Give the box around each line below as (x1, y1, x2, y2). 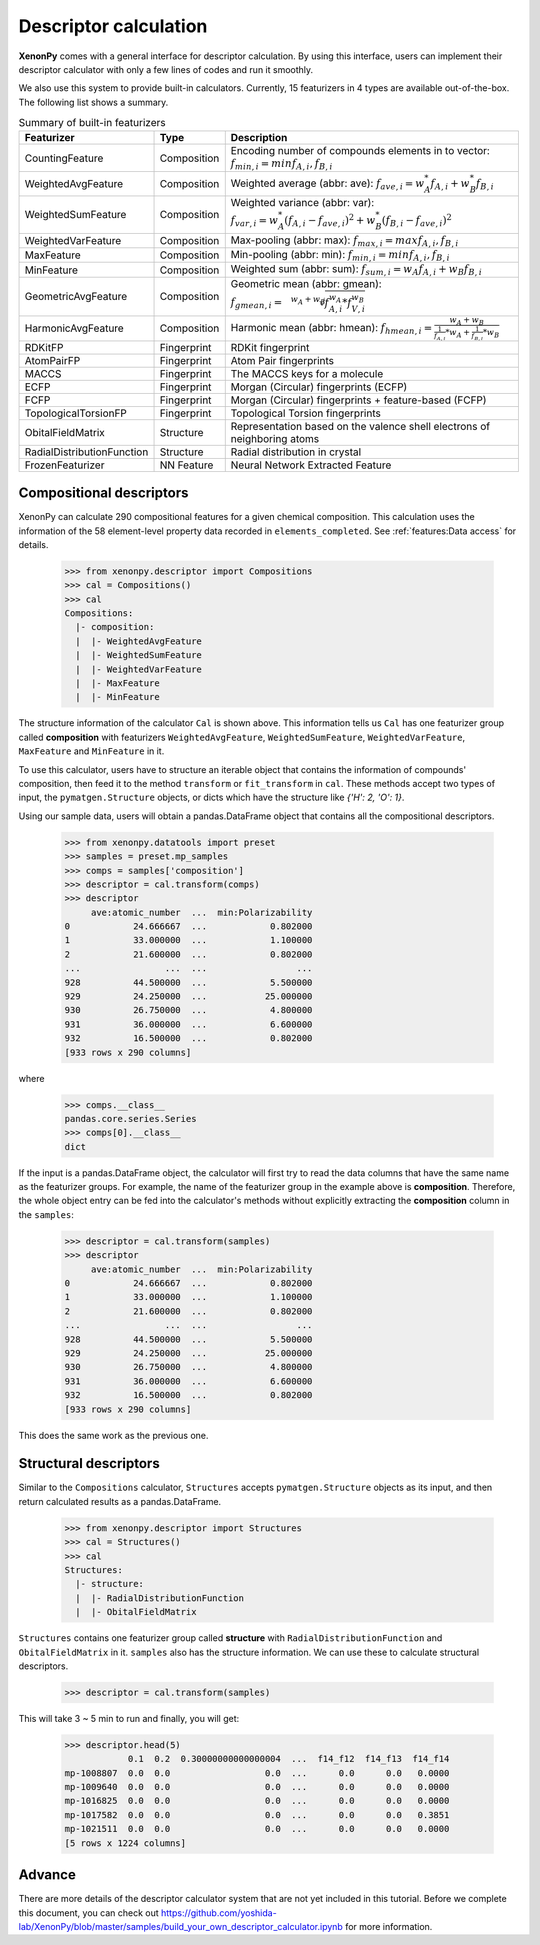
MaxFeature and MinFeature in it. (18, 745, 165, 757)
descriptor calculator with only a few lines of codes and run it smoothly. (18, 63, 314, 75)
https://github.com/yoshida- (160, 1906, 277, 1919)
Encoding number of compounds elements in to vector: (230, 144, 490, 158)
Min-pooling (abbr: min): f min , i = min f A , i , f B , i (230, 248, 450, 264)
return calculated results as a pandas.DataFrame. (18, 1495, 222, 1507)
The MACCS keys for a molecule (230, 366, 384, 380)
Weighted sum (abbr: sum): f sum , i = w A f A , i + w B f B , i (230, 262, 482, 278)
